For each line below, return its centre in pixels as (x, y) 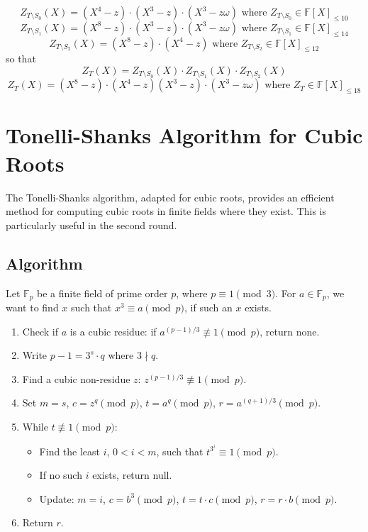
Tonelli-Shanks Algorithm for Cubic (184, 135)
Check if (40, 331)
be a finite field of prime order (102, 293)
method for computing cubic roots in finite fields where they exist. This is (166, 211)
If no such (61, 475)
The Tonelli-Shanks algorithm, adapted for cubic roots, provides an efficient (170, 197)
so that (21, 59)
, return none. (290, 331)
